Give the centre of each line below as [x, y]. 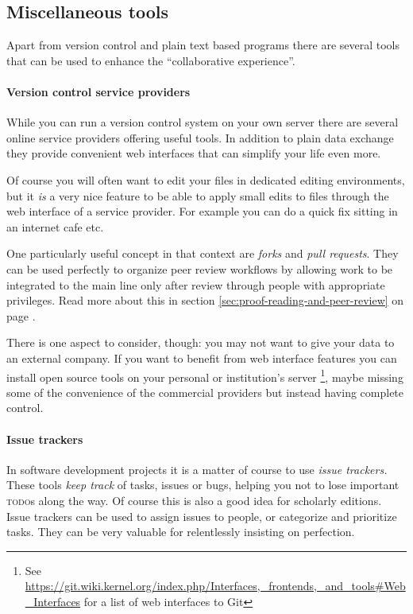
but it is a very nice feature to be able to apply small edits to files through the [198, 195]
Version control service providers [98, 91]
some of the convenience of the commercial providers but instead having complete [205, 392]
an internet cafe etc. [55, 226]
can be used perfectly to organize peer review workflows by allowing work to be [200, 268]
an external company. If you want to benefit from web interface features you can [202, 358]
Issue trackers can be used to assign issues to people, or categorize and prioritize [202, 516]
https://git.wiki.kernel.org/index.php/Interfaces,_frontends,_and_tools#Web [215, 586]
